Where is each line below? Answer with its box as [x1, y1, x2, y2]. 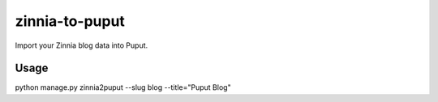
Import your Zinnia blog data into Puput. [15, 40, 148, 50]
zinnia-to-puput [15, 12, 126, 30]
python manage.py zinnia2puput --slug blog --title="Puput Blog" [15, 83, 231, 92]
